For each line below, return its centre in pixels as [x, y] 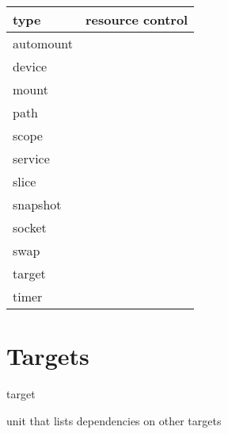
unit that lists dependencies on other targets [114, 420]
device [30, 66]
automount [43, 43]
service [31, 158]
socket [30, 227]
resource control [137, 19]
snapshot [37, 204]
